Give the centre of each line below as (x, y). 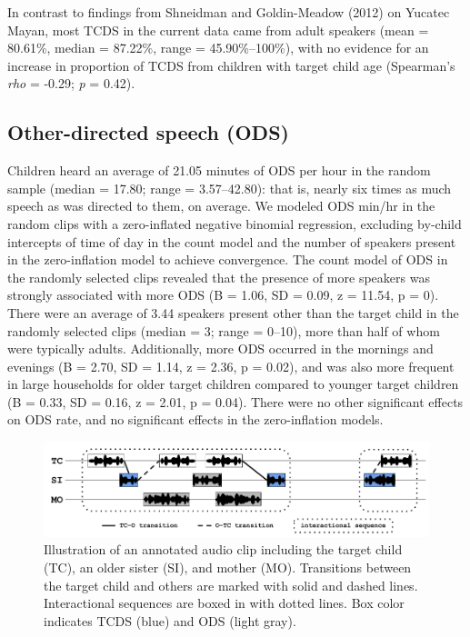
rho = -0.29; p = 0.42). (71, 83)
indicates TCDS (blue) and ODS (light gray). (170, 620)
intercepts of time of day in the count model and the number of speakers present (232, 241)
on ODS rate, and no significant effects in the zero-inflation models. (195, 419)
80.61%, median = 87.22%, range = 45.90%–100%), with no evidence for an (218, 48)
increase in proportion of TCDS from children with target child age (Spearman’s (231, 65)
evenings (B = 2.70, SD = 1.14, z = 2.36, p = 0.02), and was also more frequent (231, 366)
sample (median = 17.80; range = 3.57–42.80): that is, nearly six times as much (230, 188)
